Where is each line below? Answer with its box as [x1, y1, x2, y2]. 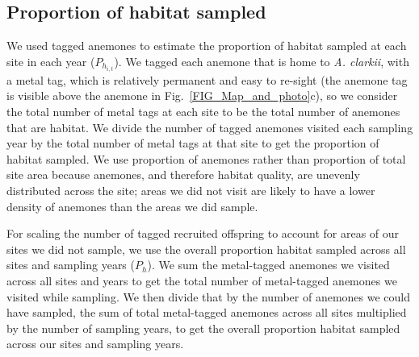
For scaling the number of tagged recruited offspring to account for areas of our [6, 225, 400, 242]
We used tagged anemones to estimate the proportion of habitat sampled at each [6, 37, 407, 54]
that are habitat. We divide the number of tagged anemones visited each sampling [6, 118, 413, 135]
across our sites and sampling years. [6, 335, 184, 352]
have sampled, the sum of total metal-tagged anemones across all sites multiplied [6, 304, 407, 321]
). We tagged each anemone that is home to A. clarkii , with [114, 52, 409, 69]
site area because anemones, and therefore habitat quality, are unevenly [6, 166, 360, 183]
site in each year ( [6, 52, 95, 69]
